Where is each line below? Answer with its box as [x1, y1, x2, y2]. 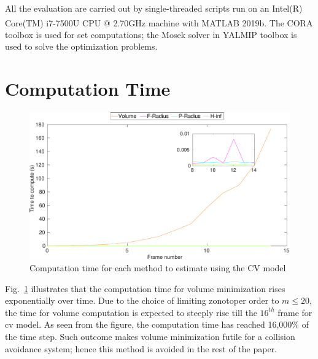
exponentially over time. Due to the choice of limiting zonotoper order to [5, 294, 279, 307]
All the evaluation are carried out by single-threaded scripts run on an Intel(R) [5, 2, 303, 14]
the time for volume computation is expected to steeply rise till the [5, 306, 257, 318]
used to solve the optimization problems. [5, 40, 158, 53]
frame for [277, 306, 312, 318]
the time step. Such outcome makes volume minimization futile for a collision [5, 330, 295, 343]
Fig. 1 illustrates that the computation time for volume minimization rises [5, 282, 285, 295]
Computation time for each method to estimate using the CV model [29, 261, 286, 274]
